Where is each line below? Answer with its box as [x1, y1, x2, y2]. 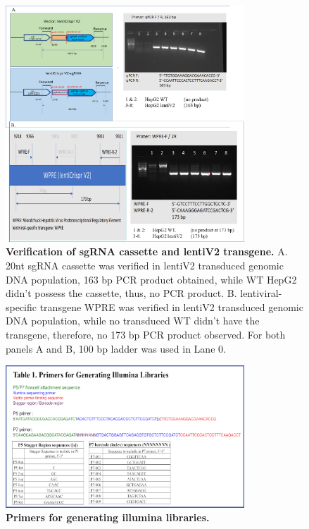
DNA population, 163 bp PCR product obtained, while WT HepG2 [6, 272, 297, 286]
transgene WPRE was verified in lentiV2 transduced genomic [39, 299, 303, 314]
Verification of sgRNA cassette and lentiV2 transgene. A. [6, 244, 288, 259]
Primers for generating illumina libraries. [6, 510, 210, 525]
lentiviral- [240, 286, 282, 300]
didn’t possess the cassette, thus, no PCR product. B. [6, 286, 237, 300]
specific [6, 299, 37, 314]
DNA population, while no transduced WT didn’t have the [6, 313, 260, 328]
